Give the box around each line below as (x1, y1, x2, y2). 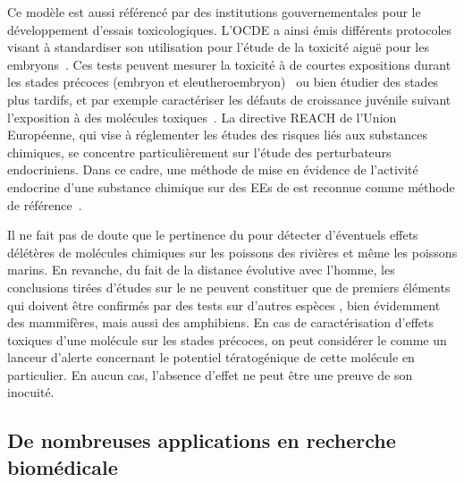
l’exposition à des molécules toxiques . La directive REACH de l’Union (7, 107, 397, 126)
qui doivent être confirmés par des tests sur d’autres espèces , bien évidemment (7, 295, 441, 314)
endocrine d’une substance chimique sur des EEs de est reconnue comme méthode (7, 177, 455, 196)
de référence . (7, 195, 82, 214)
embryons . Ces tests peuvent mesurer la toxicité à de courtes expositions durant (7, 55, 451, 73)
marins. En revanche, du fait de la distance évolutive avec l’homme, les (7, 260, 395, 279)
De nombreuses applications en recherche (7, 427, 396, 454)
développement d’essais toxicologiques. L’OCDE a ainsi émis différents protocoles (7, 20, 452, 38)
